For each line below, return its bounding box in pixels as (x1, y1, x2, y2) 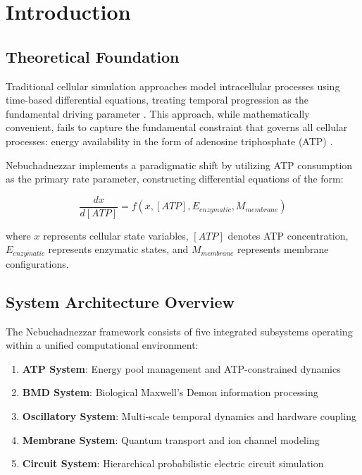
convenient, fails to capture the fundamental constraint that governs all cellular (6, 120, 348, 135)
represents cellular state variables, (43, 228, 189, 242)
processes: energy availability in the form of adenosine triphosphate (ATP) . (6, 133, 333, 148)
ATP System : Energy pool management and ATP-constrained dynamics (22, 361, 341, 376)
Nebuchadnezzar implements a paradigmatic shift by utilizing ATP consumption (6, 157, 353, 172)
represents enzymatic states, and (48, 242, 189, 257)
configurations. (6, 256, 69, 271)
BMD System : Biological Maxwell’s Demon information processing (22, 385, 318, 400)
